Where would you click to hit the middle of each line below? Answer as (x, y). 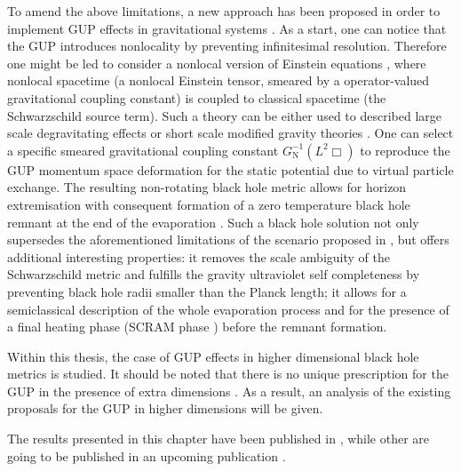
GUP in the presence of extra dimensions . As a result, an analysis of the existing (229, 391)
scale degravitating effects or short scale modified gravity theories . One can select (230, 133)
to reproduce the (405, 150)
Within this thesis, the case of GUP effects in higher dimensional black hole (213, 356)
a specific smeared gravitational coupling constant (143, 150)
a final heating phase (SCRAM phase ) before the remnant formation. (197, 327)
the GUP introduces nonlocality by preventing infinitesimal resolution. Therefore (227, 46)
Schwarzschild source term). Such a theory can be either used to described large (224, 115)
